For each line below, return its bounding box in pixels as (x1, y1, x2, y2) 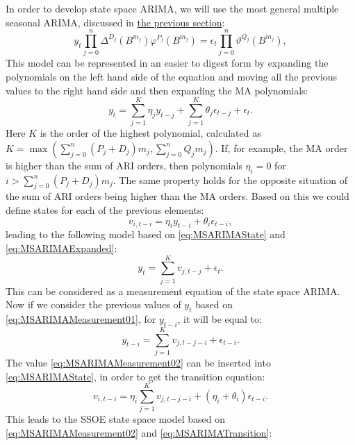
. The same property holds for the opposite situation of (113, 172, 348, 187)
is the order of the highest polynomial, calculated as (40, 126, 261, 140)
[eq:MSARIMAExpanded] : (6, 240, 117, 255)
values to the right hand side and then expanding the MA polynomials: (6, 83, 308, 97)
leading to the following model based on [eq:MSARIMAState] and (6, 227, 286, 242)
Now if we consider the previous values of (6, 297, 181, 312)
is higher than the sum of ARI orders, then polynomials (6, 158, 242, 172)
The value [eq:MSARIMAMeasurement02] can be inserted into (6, 355, 271, 370)
